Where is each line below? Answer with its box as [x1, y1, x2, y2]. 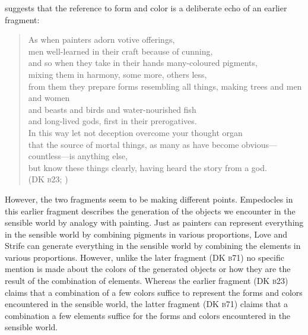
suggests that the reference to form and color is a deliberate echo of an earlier [5, 2, 287, 14]
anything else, [77, 150, 128, 162]
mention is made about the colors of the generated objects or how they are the [5, 263, 291, 275]
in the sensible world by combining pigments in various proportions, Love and [5, 227, 287, 240]
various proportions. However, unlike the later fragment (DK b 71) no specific [5, 251, 284, 263]
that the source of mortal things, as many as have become [28, 138, 239, 150]
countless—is [28, 150, 75, 162]
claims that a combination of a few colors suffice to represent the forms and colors [5, 286, 303, 298]
